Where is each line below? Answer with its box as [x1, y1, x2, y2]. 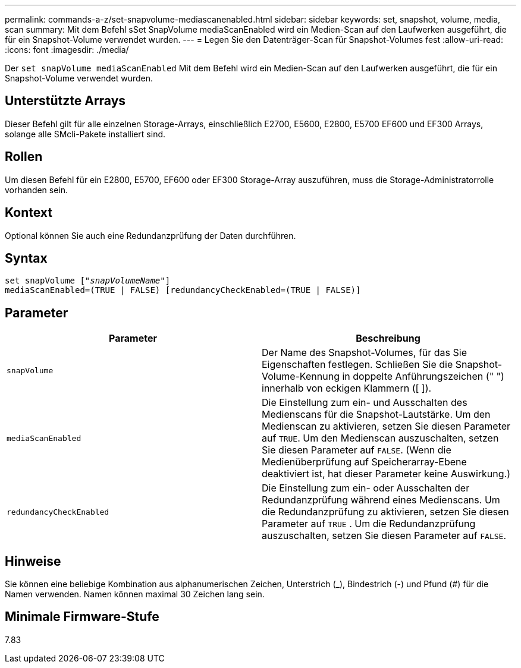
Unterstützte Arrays [5, 93, 126, 109]
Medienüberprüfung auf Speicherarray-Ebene [262, 456, 467, 468]
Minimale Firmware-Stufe [5, 609, 159, 625]
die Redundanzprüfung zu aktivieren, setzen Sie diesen [262, 506, 509, 518]
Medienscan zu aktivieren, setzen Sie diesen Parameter [262, 420, 510, 433]
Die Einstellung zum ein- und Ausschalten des [262, 396, 467, 409]
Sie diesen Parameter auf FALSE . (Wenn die [262, 444, 451, 456]
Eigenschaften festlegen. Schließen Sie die [262, 358, 453, 371]
